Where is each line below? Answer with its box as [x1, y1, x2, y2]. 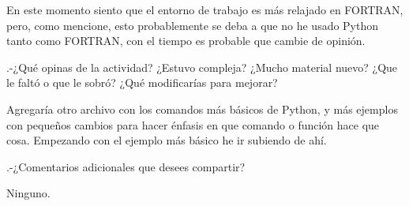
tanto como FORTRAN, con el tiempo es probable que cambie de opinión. [6, 32, 366, 49]
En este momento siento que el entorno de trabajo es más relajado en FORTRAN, [6, 2, 403, 17]
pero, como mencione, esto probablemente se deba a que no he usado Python [6, 17, 379, 33]
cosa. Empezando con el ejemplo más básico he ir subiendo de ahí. [6, 132, 327, 148]
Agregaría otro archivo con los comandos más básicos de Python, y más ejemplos [6, 100, 398, 117]
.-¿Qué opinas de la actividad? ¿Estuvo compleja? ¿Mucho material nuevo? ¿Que [6, 58, 398, 75]
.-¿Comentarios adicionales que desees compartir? [6, 158, 246, 174]
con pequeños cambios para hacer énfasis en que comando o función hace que [6, 116, 380, 133]
